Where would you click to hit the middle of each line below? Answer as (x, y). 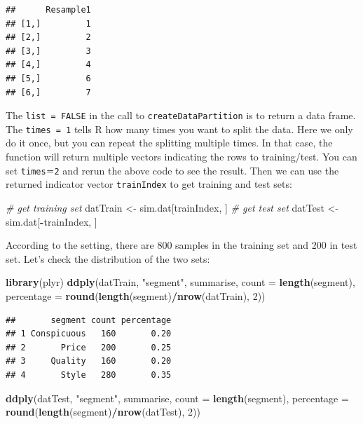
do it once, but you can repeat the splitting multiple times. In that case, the (169, 143)
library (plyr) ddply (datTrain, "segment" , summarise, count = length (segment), (180, 282)
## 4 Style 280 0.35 (89, 375)
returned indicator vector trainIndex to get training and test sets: (149, 184)
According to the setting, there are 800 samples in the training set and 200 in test (181, 245)
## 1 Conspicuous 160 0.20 (89, 334)
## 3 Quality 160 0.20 (89, 361)
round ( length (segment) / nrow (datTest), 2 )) (103, 412)
